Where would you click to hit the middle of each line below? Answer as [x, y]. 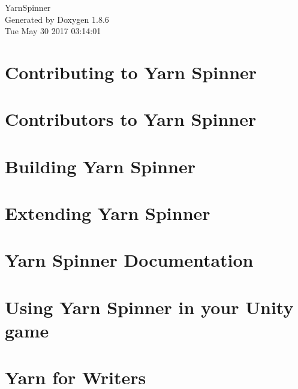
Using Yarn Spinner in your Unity [149, 307]
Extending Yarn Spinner [108, 213]
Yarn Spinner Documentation [129, 260]
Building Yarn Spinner [100, 166]
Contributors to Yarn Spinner [131, 119]
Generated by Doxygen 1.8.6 [57, 19]
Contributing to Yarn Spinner [131, 72]
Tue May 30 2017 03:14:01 [53, 31]
